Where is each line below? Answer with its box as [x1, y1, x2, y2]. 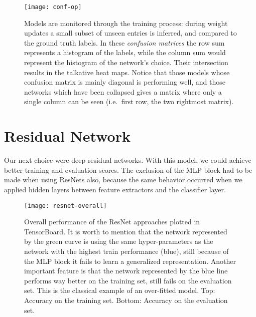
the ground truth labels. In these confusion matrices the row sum [24, 37, 225, 48]
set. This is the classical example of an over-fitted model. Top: [24, 285, 215, 295]
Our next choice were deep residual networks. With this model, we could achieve [4, 155, 251, 165]
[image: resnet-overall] [24, 202, 107, 209]
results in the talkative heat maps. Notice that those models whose [24, 67, 230, 77]
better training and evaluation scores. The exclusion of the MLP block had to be [4, 164, 252, 175]
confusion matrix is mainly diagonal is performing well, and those [24, 77, 226, 87]
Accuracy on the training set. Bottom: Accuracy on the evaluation [24, 294, 228, 305]
